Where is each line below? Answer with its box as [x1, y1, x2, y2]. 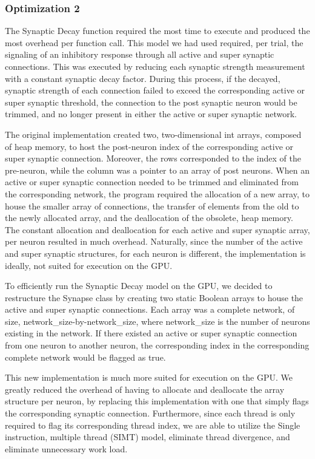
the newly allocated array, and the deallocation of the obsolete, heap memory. [5, 211, 293, 224]
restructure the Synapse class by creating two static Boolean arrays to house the [5, 291, 303, 304]
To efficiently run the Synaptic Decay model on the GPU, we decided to [5, 279, 273, 292]
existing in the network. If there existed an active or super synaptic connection [5, 327, 297, 339]
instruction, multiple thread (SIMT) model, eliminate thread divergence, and [5, 430, 290, 443]
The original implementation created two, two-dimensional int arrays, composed [5, 127, 302, 140]
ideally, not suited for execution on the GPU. [5, 259, 173, 271]
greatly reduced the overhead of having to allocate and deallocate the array [5, 382, 285, 395]
